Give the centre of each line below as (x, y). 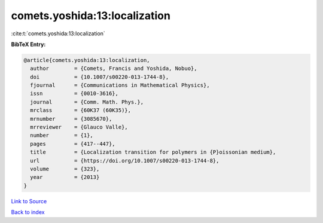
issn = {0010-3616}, (74, 94)
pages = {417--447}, (73, 144)
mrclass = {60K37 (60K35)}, (81, 110)
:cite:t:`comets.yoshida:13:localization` (58, 33)
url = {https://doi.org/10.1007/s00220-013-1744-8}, (125, 161)
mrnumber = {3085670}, (71, 119)
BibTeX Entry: (28, 44)
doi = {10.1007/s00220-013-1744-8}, (100, 77)
